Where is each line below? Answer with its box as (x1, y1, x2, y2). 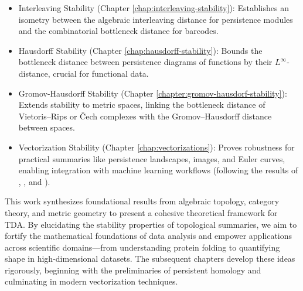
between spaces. (18, 121, 75, 133)
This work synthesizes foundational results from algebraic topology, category (5, 195, 280, 207)
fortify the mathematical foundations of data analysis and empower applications (5, 230, 292, 242)
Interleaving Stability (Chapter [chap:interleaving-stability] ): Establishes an (18, 2, 289, 13)
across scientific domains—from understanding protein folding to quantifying (5, 241, 280, 253)
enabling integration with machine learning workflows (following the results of (18, 164, 298, 176)
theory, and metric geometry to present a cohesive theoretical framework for (5, 206, 278, 218)
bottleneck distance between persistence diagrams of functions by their (18, 56, 273, 68)
